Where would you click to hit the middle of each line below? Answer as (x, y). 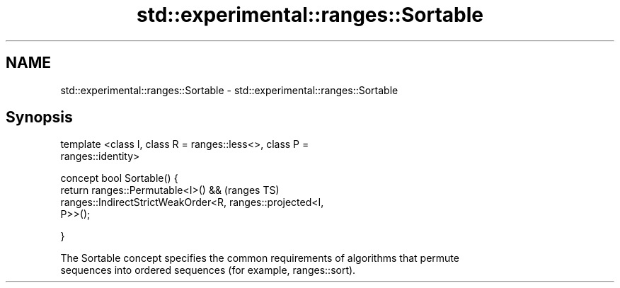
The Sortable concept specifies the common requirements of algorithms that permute (260, 258)
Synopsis (39, 117)
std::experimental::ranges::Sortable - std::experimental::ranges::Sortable (229, 90)
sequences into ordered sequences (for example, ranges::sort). (208, 270)
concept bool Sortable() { (119, 178)
